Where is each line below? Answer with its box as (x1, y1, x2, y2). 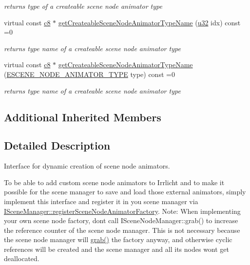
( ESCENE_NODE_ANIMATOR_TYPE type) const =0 (4, 69, 175, 79)
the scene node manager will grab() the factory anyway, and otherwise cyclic (4, 234, 232, 245)
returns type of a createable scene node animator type (4, 1, 162, 11)
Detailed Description (4, 138, 111, 153)
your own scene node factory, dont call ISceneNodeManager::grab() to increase (4, 215, 238, 226)
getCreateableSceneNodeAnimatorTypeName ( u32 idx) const (58, 17, 241, 27)
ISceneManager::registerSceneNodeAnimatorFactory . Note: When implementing (4, 206, 241, 216)
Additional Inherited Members (4, 109, 161, 124)
